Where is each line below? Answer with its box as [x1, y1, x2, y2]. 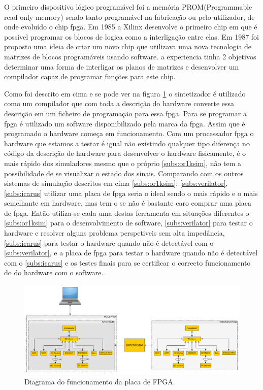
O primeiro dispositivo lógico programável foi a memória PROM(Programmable [4, 2, 252, 12]
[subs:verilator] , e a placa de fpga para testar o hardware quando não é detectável [4, 247, 258, 258]
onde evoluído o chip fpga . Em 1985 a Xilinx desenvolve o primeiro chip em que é [4, 21, 257, 32]
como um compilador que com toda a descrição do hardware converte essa [4, 98, 235, 109]
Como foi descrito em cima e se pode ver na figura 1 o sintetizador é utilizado [4, 88, 246, 99]
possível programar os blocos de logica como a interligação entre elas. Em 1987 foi [4, 31, 259, 42]
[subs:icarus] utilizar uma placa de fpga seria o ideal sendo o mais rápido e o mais [4, 187, 258, 198]
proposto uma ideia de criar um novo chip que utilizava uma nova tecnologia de [4, 41, 252, 52]
